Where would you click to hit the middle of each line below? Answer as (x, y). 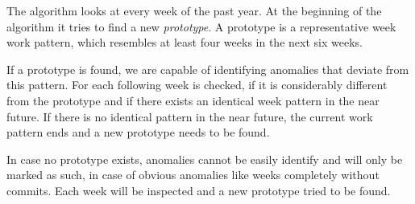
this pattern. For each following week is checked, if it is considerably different (197, 85)
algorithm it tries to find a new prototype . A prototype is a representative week (201, 26)
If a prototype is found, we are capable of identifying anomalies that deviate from (208, 69)
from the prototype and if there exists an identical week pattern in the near (193, 100)
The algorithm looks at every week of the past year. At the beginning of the (194, 10)
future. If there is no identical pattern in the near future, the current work (190, 116)
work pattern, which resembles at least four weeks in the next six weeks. (185, 42)
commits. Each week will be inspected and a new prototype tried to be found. (199, 190)
